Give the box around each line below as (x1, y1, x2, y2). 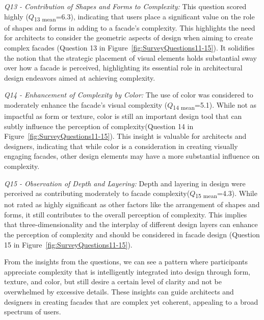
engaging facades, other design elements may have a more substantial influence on (4, 151, 260, 161)
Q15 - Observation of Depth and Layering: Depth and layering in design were (4, 178, 246, 188)
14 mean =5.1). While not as (173, 99, 257, 111)
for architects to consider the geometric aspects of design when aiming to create (4, 32, 253, 43)
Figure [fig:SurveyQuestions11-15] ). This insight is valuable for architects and (4, 131, 247, 141)
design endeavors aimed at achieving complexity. (4, 72, 155, 83)
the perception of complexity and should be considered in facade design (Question (4, 229, 260, 240)
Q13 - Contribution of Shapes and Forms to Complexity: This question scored (4, 1, 247, 11)
